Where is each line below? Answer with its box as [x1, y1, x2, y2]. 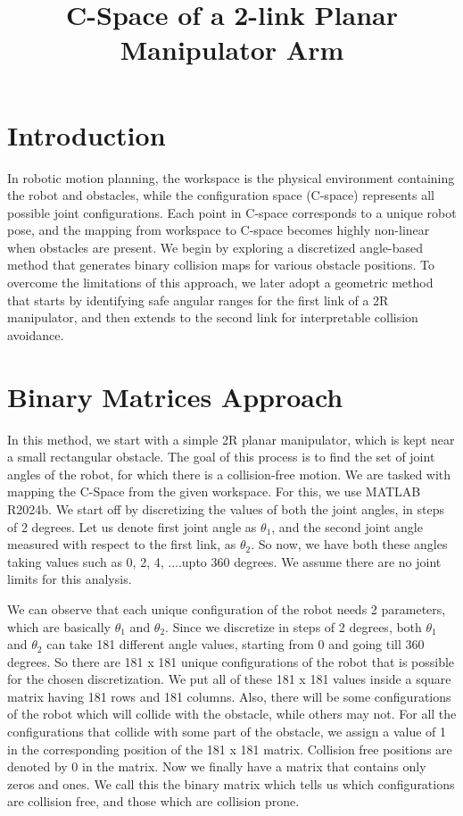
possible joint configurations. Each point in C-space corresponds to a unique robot [7, 203, 457, 221]
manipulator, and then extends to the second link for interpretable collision [7, 308, 418, 327]
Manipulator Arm [120, 31, 344, 68]
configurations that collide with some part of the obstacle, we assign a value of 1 [7, 722, 446, 741]
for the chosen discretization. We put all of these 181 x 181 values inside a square [7, 670, 451, 688]
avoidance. [7, 325, 64, 344]
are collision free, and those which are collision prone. [7, 792, 300, 811]
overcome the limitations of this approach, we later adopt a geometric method [7, 273, 434, 292]
